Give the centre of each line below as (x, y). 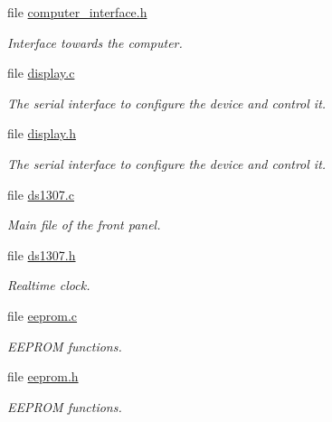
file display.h (42, 133)
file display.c (41, 73)
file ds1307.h (42, 254)
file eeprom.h (43, 376)
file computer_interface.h (77, 12)
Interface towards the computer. (95, 42)
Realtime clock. (49, 285)
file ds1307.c (41, 194)
